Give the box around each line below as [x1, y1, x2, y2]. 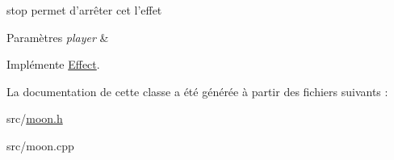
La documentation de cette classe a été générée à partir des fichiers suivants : [6, 82, 388, 99]
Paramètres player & [6, 28, 109, 45]
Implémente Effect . [6, 56, 100, 73]
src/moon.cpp [6, 137, 74, 154]
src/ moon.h [6, 110, 63, 127]
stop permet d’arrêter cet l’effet [6, 2, 162, 18]
